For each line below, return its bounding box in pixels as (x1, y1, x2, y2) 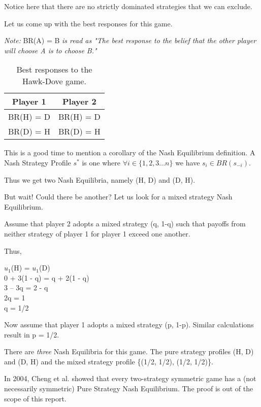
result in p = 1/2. (4, 329, 59, 340)
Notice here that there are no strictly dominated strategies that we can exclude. (4, 1, 252, 11)
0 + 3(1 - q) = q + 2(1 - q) (4, 272, 89, 283)
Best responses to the (16, 63, 92, 76)
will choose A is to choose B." (4, 45, 97, 55)
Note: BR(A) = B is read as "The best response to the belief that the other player (4, 35, 256, 46)
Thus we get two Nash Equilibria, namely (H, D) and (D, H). (4, 174, 195, 185)
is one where (82, 157, 120, 167)
